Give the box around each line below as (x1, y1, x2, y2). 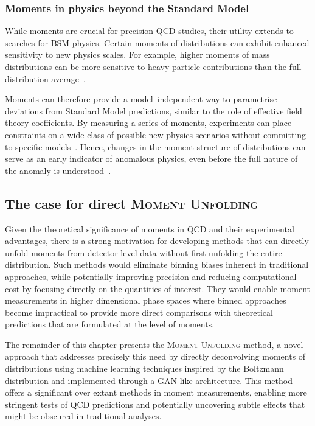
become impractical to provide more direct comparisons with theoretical (5, 306, 273, 318)
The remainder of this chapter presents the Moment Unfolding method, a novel (5, 338, 303, 351)
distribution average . (5, 72, 86, 85)
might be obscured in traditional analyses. (5, 410, 162, 422)
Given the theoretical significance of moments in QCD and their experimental (5, 222, 294, 235)
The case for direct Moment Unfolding (5, 194, 258, 212)
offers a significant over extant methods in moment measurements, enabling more (5, 386, 307, 399)
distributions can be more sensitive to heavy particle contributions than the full (5, 60, 302, 72)
